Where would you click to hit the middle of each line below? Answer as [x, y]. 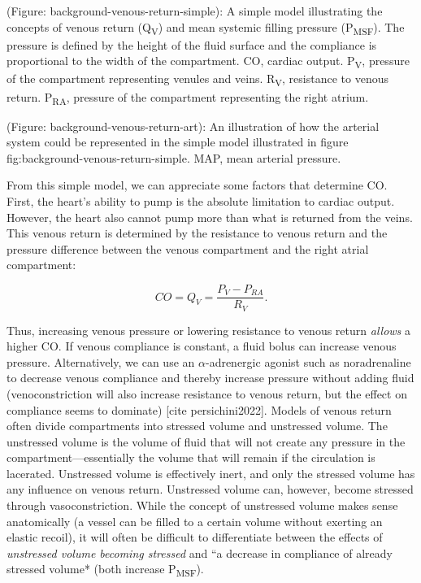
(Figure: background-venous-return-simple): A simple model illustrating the [195, 11]
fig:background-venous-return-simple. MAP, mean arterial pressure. [174, 157]
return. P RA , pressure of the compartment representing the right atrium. [188, 98]
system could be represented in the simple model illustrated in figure [178, 142]
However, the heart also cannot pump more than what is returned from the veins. [210, 217]
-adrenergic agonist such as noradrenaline [308, 361]
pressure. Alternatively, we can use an [101, 361]
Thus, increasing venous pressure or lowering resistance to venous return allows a [208, 330]
